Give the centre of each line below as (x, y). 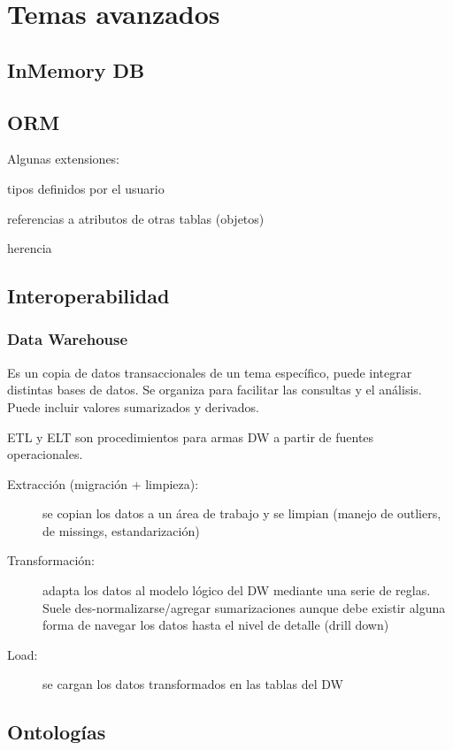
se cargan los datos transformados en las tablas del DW (193, 684)
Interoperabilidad (88, 296)
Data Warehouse (68, 339)
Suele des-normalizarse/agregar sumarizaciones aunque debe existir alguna (244, 607)
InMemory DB (76, 69)
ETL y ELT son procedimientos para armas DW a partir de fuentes (191, 436)
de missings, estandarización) (121, 530)
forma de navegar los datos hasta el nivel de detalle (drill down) (216, 625)
